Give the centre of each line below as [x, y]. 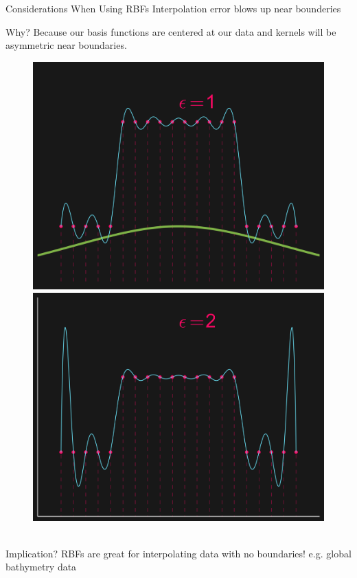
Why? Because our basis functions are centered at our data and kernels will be [171, 31]
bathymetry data [41, 567]
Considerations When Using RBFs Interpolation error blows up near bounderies [173, 8]
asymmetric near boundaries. [66, 45]
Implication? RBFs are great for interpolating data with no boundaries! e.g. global [178, 553]
